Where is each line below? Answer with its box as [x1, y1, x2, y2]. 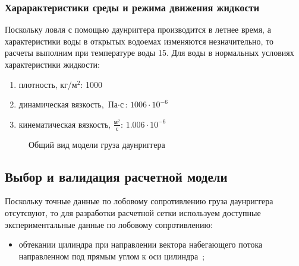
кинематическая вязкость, [18, 118, 111, 130]
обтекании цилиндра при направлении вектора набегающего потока [18, 238, 263, 251]
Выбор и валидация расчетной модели [5, 167, 228, 185]
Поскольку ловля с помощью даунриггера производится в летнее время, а [5, 23, 271, 36]
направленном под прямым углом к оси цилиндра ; [18, 249, 205, 262]
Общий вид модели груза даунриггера [29, 138, 165, 150]
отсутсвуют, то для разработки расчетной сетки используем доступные [5, 207, 261, 218]
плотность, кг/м [18, 78, 77, 90]
